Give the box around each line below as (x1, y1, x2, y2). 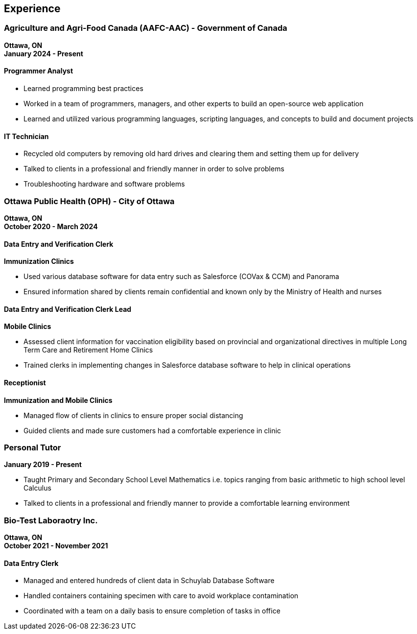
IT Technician (4, 132, 49, 141)
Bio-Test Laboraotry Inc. (4, 515, 98, 525)
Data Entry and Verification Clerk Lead (4, 305, 132, 313)
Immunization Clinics (4, 257, 74, 266)
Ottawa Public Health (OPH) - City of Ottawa (4, 196, 175, 206)
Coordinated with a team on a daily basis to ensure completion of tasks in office (23, 607, 280, 615)
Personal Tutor (4, 443, 61, 453)
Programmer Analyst (4, 67, 73, 75)
